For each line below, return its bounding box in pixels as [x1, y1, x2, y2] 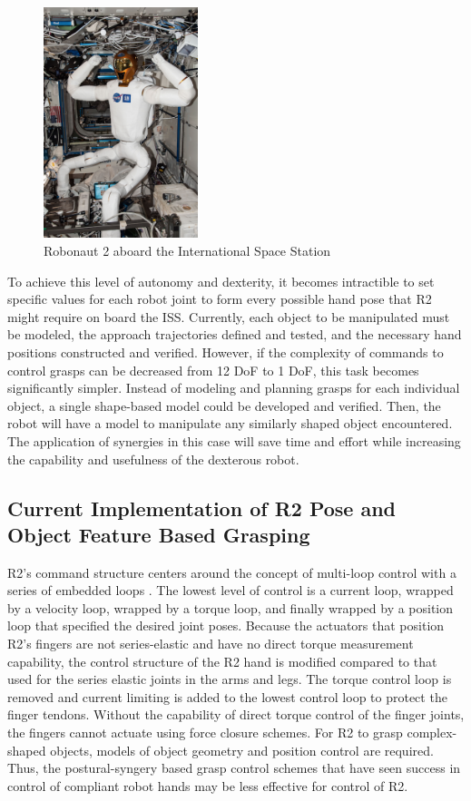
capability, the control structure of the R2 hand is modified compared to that [7, 651, 437, 670]
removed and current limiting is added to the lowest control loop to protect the [7, 687, 447, 706]
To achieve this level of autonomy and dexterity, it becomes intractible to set [7, 271, 435, 290]
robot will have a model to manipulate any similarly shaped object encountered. [7, 414, 453, 433]
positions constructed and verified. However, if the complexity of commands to [7, 342, 444, 361]
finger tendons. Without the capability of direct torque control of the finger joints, [7, 705, 465, 724]
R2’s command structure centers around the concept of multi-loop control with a [7, 562, 456, 581]
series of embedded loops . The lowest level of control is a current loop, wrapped [7, 581, 454, 600]
